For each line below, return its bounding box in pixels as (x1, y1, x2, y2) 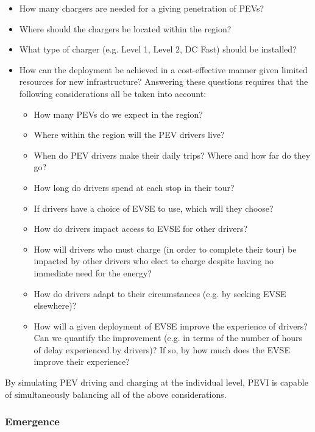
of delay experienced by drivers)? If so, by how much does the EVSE (34, 343, 290, 356)
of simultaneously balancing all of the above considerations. (5, 387, 227, 400)
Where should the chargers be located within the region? (19, 22, 232, 35)
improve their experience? (34, 355, 130, 368)
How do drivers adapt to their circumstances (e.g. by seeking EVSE (34, 287, 286, 300)
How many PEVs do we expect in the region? (34, 107, 203, 120)
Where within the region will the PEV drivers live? (34, 128, 225, 141)
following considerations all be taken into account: (19, 87, 207, 99)
